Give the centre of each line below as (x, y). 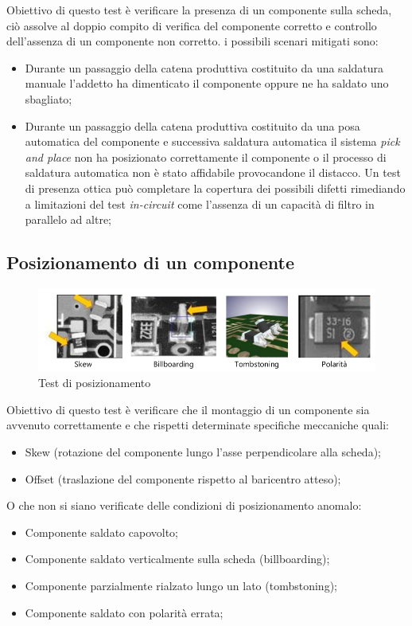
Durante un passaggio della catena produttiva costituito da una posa (192, 125)
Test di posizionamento (95, 383)
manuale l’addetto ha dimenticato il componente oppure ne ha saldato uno (207, 83)
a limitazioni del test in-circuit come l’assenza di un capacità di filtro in (200, 203)
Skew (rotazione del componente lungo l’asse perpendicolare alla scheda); (203, 452)
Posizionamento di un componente (151, 262)
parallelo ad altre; (68, 219)
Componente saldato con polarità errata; (124, 612)
